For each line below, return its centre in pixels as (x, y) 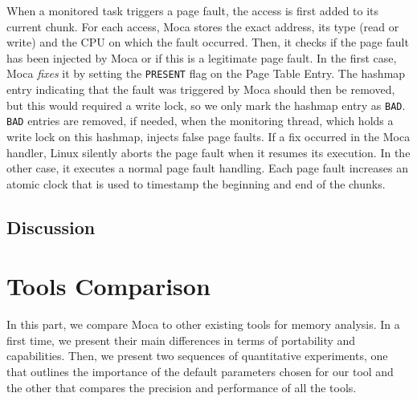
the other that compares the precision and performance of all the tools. (182, 387)
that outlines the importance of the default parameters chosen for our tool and (200, 371)
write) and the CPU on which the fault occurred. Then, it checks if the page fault (208, 42)
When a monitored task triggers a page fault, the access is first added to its (193, 10)
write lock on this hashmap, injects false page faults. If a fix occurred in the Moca (208, 136)
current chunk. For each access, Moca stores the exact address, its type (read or (203, 26)
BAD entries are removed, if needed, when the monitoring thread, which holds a (200, 121)
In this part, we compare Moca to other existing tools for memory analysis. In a (203, 324)
